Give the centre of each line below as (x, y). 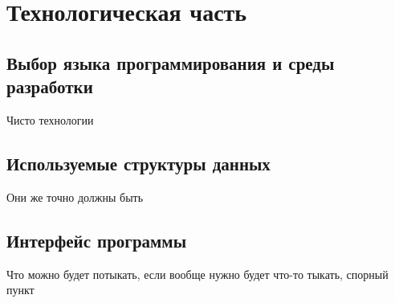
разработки (50, 86)
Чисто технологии (50, 119)
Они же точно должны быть (75, 197)
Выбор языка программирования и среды (171, 62)
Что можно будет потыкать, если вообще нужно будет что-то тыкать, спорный (197, 274)
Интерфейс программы (97, 240)
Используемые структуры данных (138, 163)
